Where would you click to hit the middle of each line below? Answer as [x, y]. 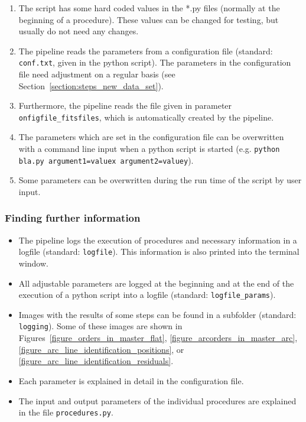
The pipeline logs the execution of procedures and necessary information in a [158, 240]
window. [33, 263]
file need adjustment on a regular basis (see [97, 74]
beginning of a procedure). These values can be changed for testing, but [149, 19]
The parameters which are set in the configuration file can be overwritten [151, 137]
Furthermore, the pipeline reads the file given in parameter [125, 105]
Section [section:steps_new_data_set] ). [91, 85]
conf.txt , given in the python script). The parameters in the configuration [155, 62]
